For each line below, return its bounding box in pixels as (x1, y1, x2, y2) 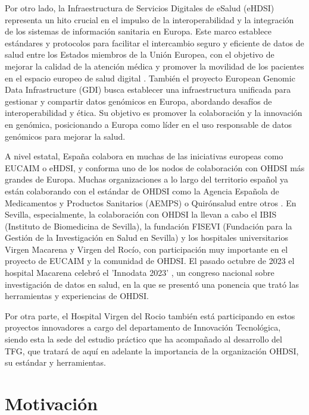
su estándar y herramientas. (5, 356, 106, 369)
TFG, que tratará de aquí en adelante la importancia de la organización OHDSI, (5, 344, 299, 357)
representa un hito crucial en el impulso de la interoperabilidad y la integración (5, 13, 294, 26)
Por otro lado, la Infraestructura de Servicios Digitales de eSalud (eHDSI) (5, 2, 274, 14)
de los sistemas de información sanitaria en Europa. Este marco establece (5, 25, 271, 37)
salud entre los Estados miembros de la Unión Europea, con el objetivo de (5, 48, 274, 61)
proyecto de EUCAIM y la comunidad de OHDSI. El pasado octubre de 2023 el (5, 254, 295, 267)
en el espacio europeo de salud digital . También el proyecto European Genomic (5, 71, 295, 84)
